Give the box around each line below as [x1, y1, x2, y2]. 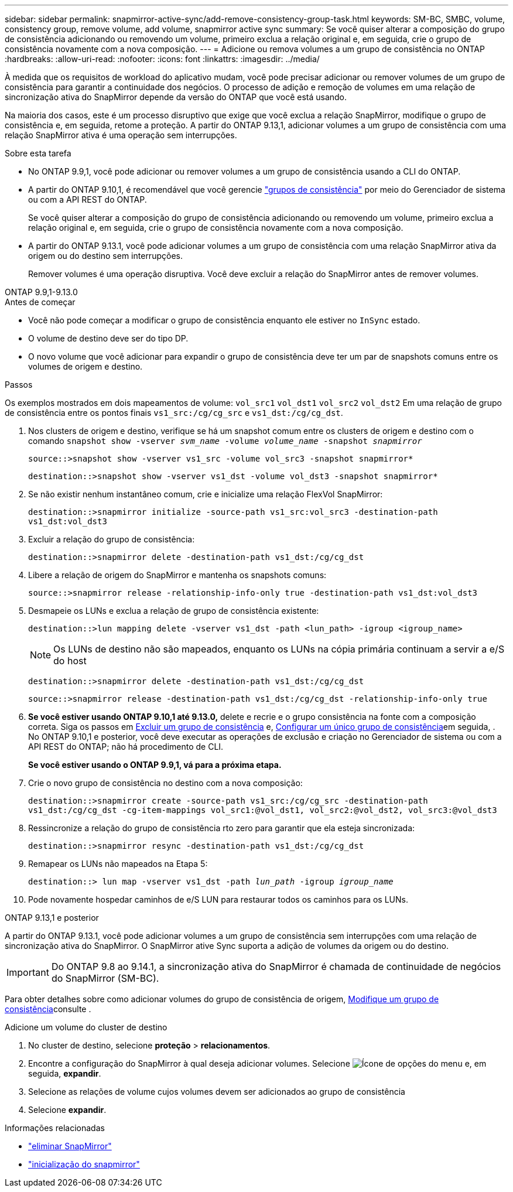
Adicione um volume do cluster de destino [5, 1022, 167, 1032]
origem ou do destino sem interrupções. [28, 251, 183, 261]
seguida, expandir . [28, 1068, 101, 1078]
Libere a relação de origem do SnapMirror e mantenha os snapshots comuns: [28, 570, 327, 580]
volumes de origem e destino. [28, 361, 143, 371]
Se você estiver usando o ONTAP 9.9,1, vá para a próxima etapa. [28, 760, 282, 770]
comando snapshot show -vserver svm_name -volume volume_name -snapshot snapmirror [28, 436, 422, 446]
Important [6, 966, 49, 978]
